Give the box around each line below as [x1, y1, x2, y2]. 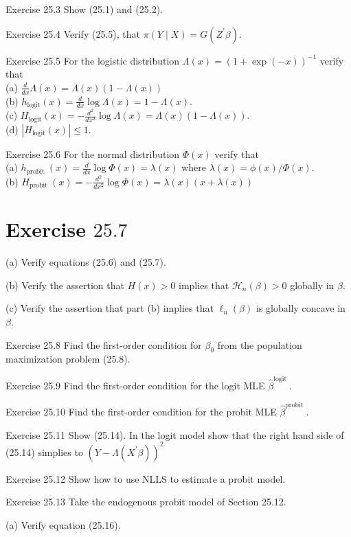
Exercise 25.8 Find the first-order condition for [5, 337, 202, 352]
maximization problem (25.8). [5, 352, 131, 366]
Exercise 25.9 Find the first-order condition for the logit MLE [5, 378, 265, 392]
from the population [217, 337, 302, 352]
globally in [290, 277, 335, 292]
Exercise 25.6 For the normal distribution [5, 146, 180, 161]
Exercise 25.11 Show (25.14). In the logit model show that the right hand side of [5, 427, 344, 442]
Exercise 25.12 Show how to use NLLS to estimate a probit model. [5, 471, 286, 485]
